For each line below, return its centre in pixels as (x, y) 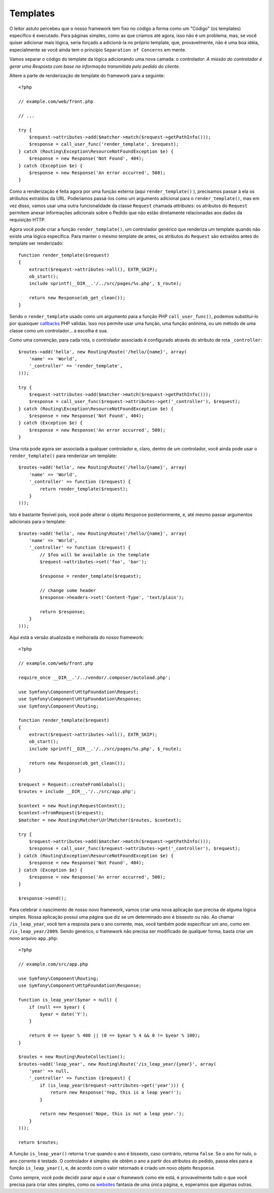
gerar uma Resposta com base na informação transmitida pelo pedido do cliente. (95, 66)
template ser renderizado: (36, 243)
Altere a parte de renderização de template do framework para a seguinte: (87, 75)
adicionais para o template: (38, 522)
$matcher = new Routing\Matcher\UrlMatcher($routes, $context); (100, 820)
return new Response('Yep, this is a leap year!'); (116, 1092)
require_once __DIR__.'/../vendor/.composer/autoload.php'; (95, 677)
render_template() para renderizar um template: (63, 456)
